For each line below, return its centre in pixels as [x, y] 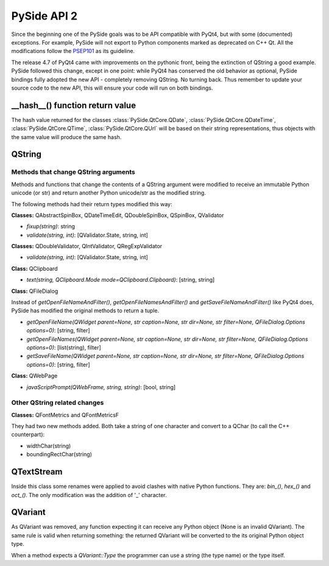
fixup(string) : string [51, 226]
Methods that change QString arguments [73, 172]
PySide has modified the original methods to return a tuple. [85, 310]
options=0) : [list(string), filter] [64, 347]
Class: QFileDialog [35, 291]
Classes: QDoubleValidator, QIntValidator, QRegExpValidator [87, 246]
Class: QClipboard [34, 268]
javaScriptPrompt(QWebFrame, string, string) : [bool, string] [101, 387]
